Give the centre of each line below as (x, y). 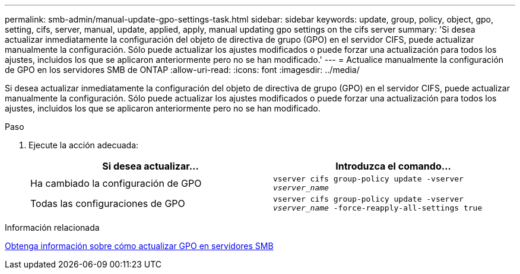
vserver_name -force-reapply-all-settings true (378, 208)
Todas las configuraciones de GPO (108, 203)
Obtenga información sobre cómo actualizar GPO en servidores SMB (139, 246)
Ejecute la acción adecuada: (84, 145)
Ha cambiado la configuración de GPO (116, 183)
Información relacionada (52, 227)
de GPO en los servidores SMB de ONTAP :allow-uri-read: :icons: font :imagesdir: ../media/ (182, 70)
